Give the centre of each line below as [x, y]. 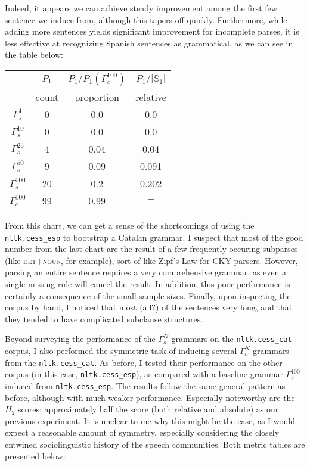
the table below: [34, 55]
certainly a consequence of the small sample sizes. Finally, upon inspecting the [148, 295]
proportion [97, 97]
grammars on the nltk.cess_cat [232, 339]
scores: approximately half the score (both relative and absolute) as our [148, 409]
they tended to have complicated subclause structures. [104, 319]
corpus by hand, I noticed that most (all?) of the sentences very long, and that [149, 307]
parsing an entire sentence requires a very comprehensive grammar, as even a [145, 272]
